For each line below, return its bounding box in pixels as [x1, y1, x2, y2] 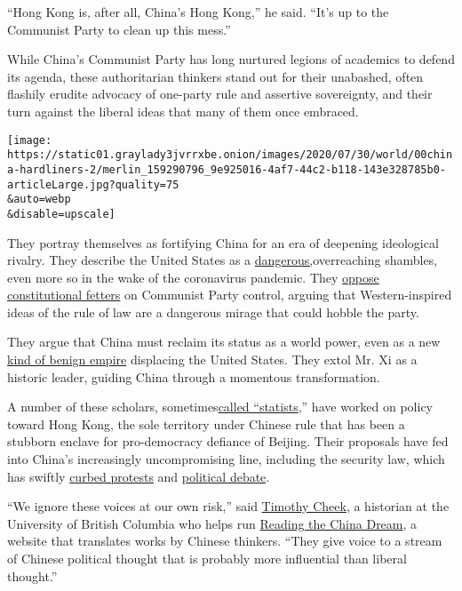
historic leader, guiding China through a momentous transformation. [7, 367, 380, 386]
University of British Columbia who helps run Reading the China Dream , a [7, 514, 418, 532]
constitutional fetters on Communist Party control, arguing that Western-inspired [7, 285, 452, 304]
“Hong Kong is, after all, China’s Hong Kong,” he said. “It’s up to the [7, 3, 389, 20]
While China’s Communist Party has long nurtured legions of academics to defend [7, 50, 455, 68]
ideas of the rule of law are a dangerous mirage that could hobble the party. [7, 302, 419, 321]
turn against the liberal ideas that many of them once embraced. [7, 101, 359, 120]
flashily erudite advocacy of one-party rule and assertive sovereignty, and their [7, 84, 433, 103]
